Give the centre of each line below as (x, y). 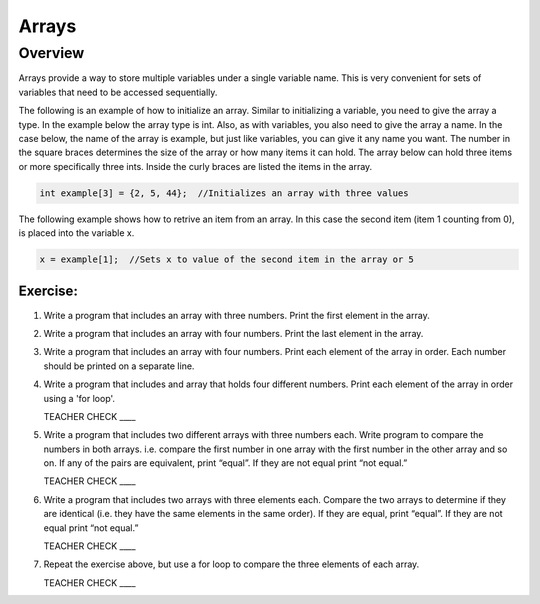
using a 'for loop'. (79, 398)
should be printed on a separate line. (119, 366)
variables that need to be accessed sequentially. (118, 92)
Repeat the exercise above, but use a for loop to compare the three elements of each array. (231, 564)
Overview (51, 53)
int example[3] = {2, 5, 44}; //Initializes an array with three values (224, 193)
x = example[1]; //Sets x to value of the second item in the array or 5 (227, 259)
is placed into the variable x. (76, 233)
